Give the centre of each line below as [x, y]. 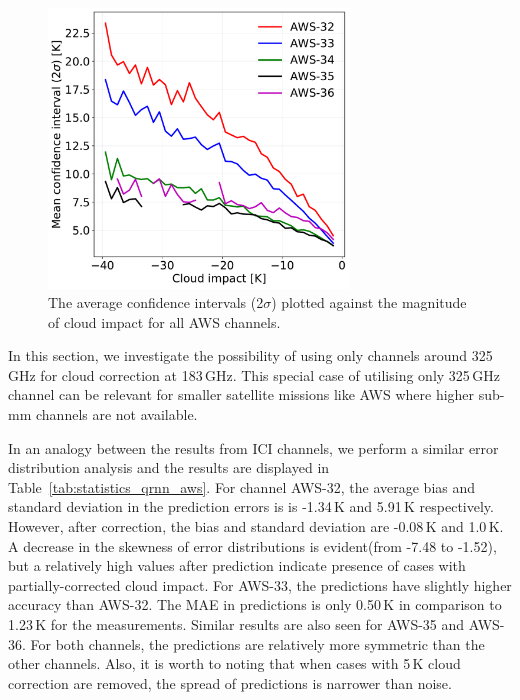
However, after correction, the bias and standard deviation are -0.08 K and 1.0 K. [256, 526]
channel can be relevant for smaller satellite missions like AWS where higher [241, 394]
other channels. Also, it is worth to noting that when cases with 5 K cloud [234, 663]
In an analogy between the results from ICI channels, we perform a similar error [253, 447]
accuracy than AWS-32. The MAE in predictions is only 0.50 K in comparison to [255, 604]
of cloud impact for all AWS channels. [164, 321]
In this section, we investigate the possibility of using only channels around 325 [250, 355]
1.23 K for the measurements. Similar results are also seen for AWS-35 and [236, 624]
